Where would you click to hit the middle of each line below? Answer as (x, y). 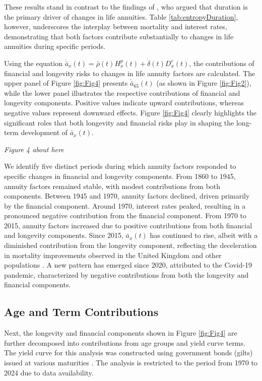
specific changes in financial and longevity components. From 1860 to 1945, (120, 176)
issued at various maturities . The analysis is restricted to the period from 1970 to (131, 363)
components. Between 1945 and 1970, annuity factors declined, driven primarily (127, 196)
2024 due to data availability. (49, 372)
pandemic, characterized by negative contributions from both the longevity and (126, 274)
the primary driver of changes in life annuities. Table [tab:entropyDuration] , (121, 16)
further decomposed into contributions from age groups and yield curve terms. (125, 342)
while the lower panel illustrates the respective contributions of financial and (122, 92)
